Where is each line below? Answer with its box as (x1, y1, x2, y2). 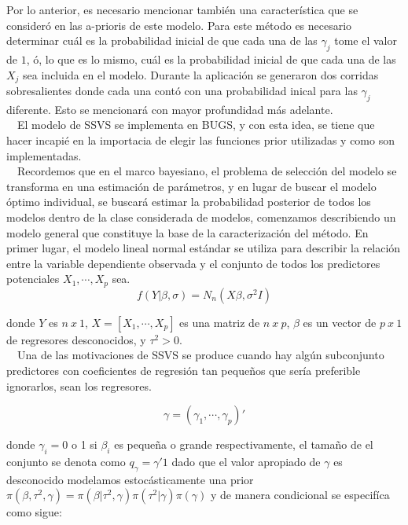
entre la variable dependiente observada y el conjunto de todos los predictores (6, 255, 380, 271)
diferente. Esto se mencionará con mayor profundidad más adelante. (6, 101, 333, 117)
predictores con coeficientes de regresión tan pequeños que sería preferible (6, 362, 361, 378)
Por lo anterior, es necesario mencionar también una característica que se (6, 2, 358, 17)
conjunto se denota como (6, 453, 126, 469)
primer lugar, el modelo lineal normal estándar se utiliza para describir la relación (6, 240, 401, 256)
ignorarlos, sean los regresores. (6, 377, 152, 394)
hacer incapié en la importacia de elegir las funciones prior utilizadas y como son (6, 132, 395, 149)
